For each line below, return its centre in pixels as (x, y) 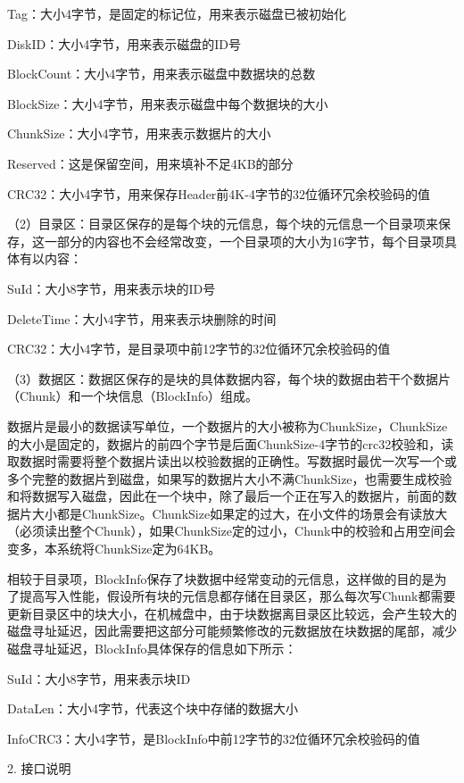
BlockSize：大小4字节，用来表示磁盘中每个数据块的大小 (168, 103)
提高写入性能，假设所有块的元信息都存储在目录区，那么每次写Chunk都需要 (237, 596)
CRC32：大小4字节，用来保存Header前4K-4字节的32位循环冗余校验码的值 (219, 193)
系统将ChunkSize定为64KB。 (139, 549)
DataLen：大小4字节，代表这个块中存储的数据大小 (153, 708)
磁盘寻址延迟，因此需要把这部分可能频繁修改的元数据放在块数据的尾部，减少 (232, 631)
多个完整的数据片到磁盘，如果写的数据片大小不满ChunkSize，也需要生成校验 (230, 478)
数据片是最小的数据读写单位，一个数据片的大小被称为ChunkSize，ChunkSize (228, 425)
